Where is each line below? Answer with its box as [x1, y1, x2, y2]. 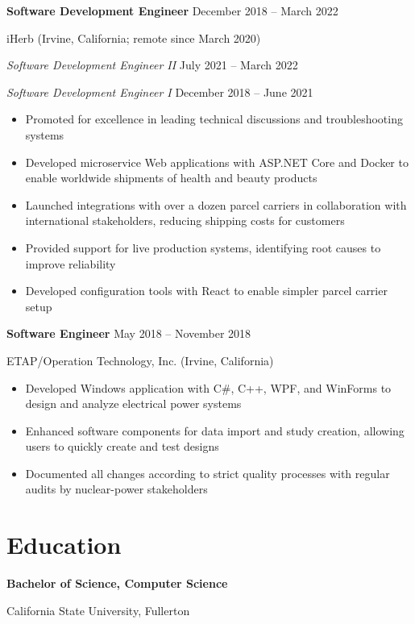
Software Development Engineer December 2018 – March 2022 [6, 2, 338, 19]
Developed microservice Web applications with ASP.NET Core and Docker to [25, 153, 409, 170]
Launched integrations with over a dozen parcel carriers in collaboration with [25, 196, 407, 213]
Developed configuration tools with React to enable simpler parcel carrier [25, 282, 388, 299]
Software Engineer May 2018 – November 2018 [6, 325, 251, 342]
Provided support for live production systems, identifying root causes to [25, 239, 381, 256]
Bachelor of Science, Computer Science [6, 575, 228, 592]
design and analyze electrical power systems [25, 395, 242, 412]
